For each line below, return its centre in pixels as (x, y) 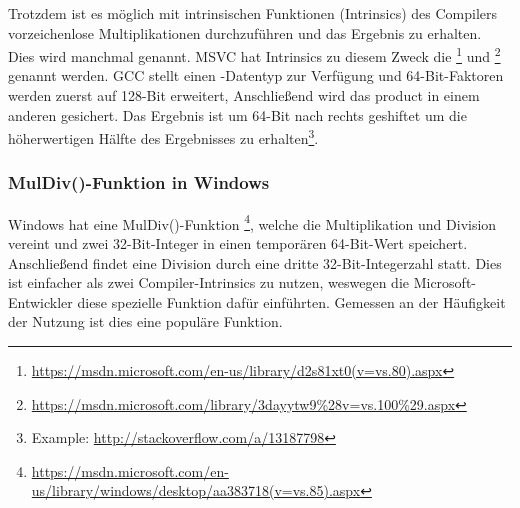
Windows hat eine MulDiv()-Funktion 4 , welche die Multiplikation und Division (252, 222)
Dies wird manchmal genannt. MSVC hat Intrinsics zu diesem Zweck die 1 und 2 (254, 54)
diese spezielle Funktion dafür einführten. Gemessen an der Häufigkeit (291, 301)
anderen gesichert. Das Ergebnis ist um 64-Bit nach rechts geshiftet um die (237, 114)
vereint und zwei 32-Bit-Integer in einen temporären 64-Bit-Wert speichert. (238, 242)
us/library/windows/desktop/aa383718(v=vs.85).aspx (196, 490)
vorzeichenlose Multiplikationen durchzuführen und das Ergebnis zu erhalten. (245, 32)
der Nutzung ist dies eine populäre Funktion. (145, 321)
